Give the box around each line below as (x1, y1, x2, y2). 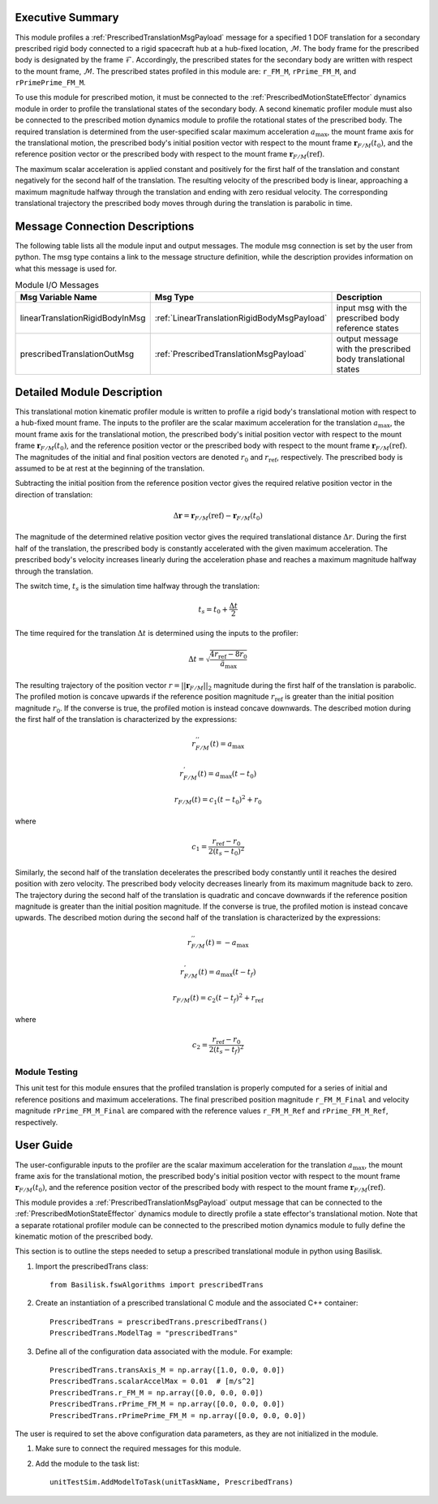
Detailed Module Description (15, 385, 163, 399)
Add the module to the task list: (35, 1459, 140, 1468)
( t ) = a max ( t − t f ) (198, 967, 256, 978)
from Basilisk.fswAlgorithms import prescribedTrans (49, 1280, 264, 1290)
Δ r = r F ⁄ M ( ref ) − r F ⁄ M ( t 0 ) (173, 511, 264, 522)
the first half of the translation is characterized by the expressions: (15, 715, 238, 724)
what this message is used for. (15, 264, 118, 273)
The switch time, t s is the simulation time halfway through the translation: (15, 581, 260, 592)
